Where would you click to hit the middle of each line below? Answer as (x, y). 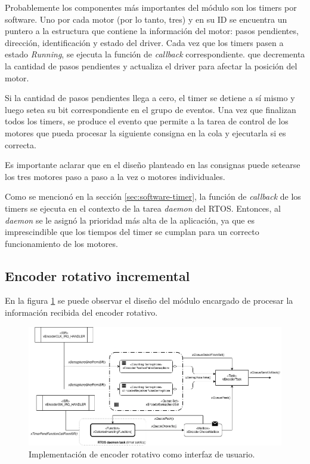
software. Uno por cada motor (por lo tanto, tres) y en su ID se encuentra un (146, 19)
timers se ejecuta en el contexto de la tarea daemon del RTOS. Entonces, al (143, 208)
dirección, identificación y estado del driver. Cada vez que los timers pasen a (144, 42)
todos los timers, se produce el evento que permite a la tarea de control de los (147, 121)
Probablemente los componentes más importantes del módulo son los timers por (151, 7)
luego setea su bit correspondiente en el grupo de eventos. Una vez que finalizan (151, 109)
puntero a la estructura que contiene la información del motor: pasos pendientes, (152, 31)
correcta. (21, 144)
